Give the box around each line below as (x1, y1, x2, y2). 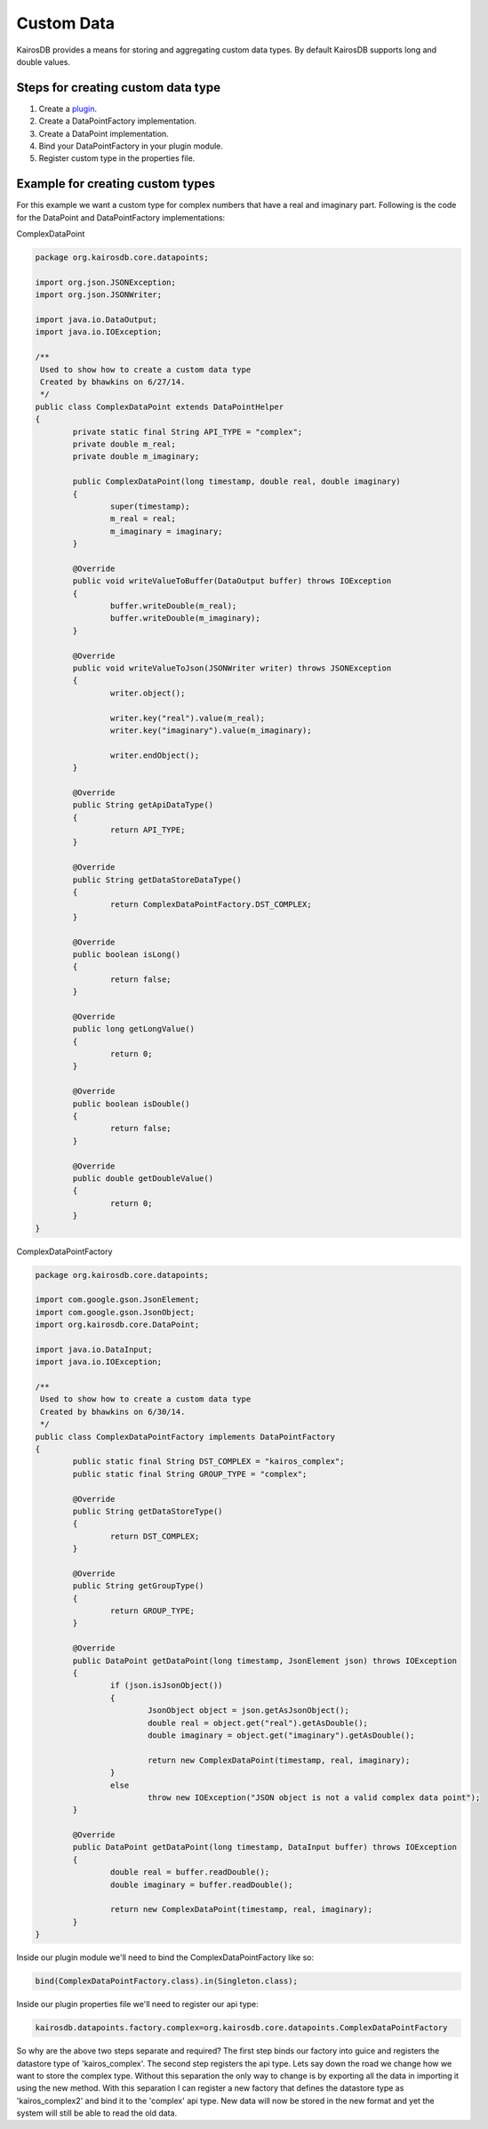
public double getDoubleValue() (72, 1173, 213, 1183)
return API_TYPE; (109, 825, 186, 835)
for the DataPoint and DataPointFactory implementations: (16, 212, 226, 222)
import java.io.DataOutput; (35, 315, 157, 325)
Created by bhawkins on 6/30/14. (40, 1406, 186, 1417)
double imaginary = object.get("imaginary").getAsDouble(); (147, 1730, 415, 1740)
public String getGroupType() (72, 1581, 204, 1591)
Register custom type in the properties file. (38, 153, 196, 164)
